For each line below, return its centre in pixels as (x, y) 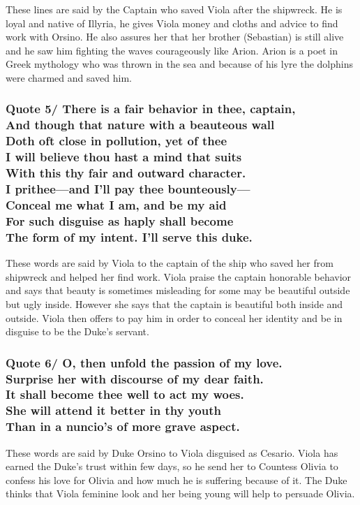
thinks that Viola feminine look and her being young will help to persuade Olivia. (180, 493)
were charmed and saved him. (69, 77)
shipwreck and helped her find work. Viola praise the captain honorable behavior (179, 276)
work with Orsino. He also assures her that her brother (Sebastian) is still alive (175, 37)
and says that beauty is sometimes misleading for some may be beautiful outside (178, 290)
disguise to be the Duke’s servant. (77, 331)
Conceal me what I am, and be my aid (116, 205)
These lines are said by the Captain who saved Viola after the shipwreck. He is (174, 9)
